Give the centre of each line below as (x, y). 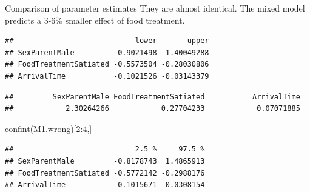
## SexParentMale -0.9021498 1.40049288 (107, 52)
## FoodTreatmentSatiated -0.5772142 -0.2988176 (105, 173)
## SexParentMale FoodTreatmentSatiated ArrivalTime (153, 97)
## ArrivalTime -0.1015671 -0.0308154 (105, 185)
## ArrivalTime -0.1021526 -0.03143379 (107, 76)
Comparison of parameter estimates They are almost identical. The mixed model (155, 8)
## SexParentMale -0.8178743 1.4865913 (105, 161)
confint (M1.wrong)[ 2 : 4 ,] (49, 128)
